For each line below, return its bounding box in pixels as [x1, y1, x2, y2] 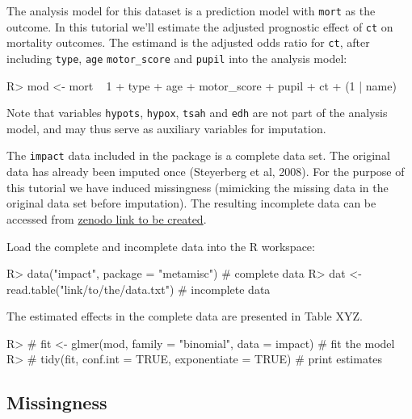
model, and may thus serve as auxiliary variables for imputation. [6, 119, 326, 136]
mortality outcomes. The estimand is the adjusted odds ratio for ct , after [6, 34, 370, 51]
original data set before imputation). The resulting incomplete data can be [6, 195, 376, 212]
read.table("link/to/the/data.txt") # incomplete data [6, 280, 271, 297]
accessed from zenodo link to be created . [6, 210, 207, 227]
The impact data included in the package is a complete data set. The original [6, 147, 390, 164]
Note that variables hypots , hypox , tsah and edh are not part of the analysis [6, 104, 388, 121]
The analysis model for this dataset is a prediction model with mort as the [6, 2, 376, 19]
